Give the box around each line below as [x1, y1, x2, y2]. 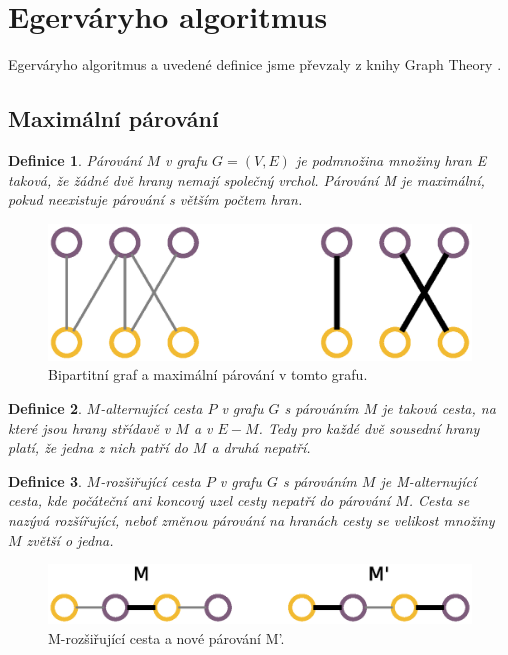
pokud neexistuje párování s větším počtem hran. [8, 189, 303, 210]
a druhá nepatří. [211, 437, 311, 458]
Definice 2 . [8, 397, 82, 418]
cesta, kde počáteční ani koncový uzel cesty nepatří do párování [8, 490, 391, 511]
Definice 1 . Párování [8, 149, 142, 170]
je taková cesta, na [382, 397, 496, 418]
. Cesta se [408, 490, 470, 511]
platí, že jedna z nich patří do [8, 437, 188, 458]
